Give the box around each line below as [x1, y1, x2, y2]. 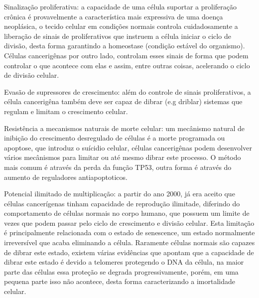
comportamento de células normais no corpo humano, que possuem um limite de [4, 208, 250, 218]
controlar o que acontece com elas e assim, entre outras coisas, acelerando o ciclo [4, 60, 250, 70]
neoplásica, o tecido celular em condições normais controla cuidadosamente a [4, 21, 238, 31]
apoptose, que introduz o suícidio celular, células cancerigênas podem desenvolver [4, 142, 252, 152]
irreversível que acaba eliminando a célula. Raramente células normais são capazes [4, 237, 255, 248]
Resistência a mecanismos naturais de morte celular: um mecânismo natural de [4, 123, 245, 133]
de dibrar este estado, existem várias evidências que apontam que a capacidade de [4, 247, 254, 257]
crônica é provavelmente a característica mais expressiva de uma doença [4, 11, 223, 21]
